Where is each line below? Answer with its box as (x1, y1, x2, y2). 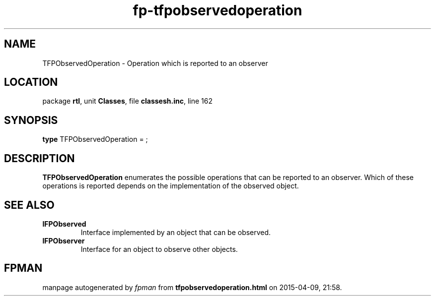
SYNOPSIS (4, 114, 58, 126)
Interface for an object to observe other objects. (80, 244, 238, 253)
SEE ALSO (4, 198, 55, 211)
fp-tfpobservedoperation (133, 2, 302, 19)
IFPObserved (42, 219, 86, 228)
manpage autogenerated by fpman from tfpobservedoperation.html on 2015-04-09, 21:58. (42, 283, 342, 292)
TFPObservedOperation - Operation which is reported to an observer (42, 59, 268, 67)
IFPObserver (42, 236, 85, 245)
